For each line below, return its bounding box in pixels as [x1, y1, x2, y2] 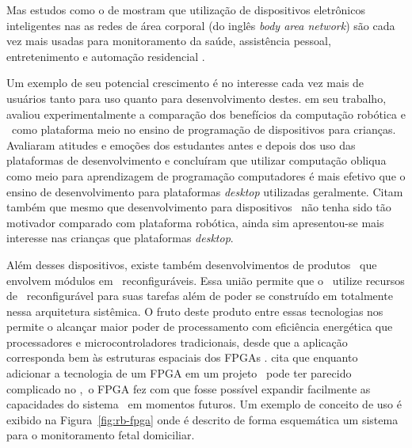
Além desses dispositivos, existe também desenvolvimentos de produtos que [6, 256, 377, 272]
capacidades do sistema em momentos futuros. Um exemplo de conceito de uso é [6, 396, 402, 412]
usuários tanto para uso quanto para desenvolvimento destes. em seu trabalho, [6, 89, 387, 106]
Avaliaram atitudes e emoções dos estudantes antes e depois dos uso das [6, 136, 356, 153]
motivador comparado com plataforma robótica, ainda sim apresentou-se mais [6, 214, 384, 230]
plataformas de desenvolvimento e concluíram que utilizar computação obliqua [6, 152, 387, 169]
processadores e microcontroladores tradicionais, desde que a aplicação [6, 333, 348, 350]
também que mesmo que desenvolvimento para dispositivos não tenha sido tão [6, 199, 391, 215]
